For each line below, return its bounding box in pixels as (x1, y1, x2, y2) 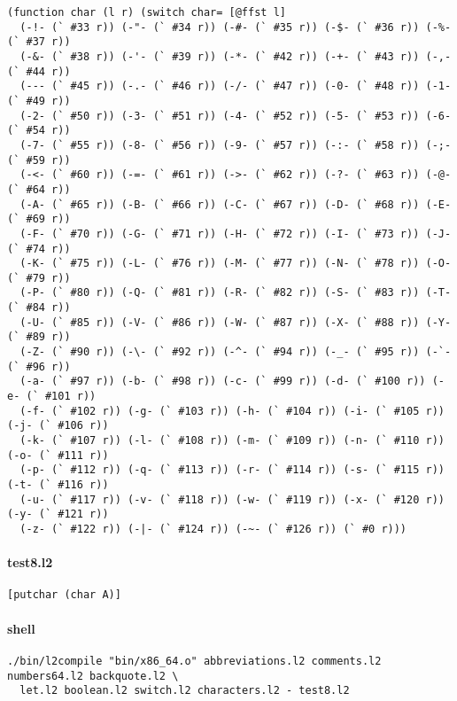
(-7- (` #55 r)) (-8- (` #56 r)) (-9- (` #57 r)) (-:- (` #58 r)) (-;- (19, 138, 452, 152)
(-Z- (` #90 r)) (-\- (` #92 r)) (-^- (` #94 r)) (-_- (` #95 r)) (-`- (19, 346, 452, 359)
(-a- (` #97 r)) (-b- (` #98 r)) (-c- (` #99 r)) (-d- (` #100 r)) (19, 375, 426, 388)
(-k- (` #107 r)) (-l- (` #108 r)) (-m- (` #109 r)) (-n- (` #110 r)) (19, 434, 445, 448)
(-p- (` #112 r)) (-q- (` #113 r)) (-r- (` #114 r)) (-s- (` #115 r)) (19, 463, 445, 477)
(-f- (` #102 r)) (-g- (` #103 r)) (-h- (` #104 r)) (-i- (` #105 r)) (19, 404, 445, 417)
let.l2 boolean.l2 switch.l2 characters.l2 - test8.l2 (19, 684, 350, 697)
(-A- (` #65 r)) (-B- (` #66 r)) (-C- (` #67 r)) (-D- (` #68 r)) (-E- (19, 198, 452, 211)
